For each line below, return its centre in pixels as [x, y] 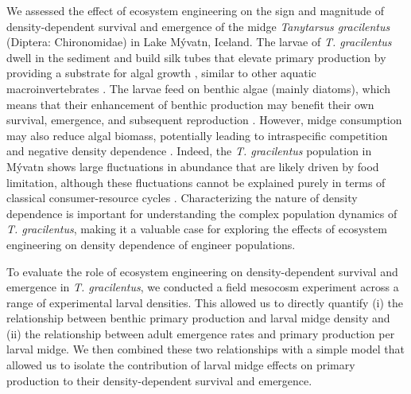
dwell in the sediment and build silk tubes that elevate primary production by [196, 57]
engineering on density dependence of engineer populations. [151, 244]
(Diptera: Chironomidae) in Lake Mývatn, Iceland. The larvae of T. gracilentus [199, 42]
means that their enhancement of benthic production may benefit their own [190, 104]
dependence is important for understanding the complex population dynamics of [202, 213]
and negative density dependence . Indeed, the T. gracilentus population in [189, 151]
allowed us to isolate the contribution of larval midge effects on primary [181, 365]
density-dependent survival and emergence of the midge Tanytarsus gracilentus [198, 26]
